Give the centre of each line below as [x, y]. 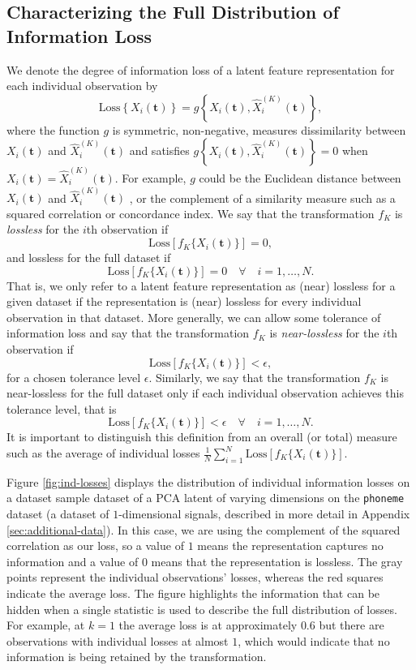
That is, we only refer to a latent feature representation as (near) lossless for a [201, 285]
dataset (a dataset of [58, 514]
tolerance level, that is [62, 408]
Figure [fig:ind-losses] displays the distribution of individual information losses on [208, 481]
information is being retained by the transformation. [137, 657]
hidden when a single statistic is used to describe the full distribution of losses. [202, 609]
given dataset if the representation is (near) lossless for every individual [184, 301]
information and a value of [73, 561]
